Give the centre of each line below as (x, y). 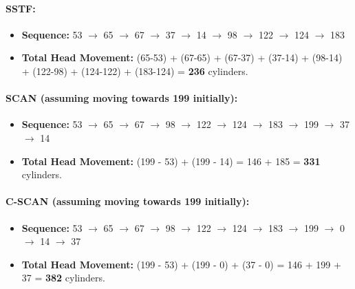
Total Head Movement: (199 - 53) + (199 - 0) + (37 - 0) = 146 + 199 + (181, 264)
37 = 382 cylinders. (63, 278)
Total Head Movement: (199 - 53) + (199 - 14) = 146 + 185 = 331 (171, 161)
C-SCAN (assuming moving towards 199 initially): (128, 201)
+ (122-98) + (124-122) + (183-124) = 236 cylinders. (135, 71)
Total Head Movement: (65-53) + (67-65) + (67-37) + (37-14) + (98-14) (182, 57)
